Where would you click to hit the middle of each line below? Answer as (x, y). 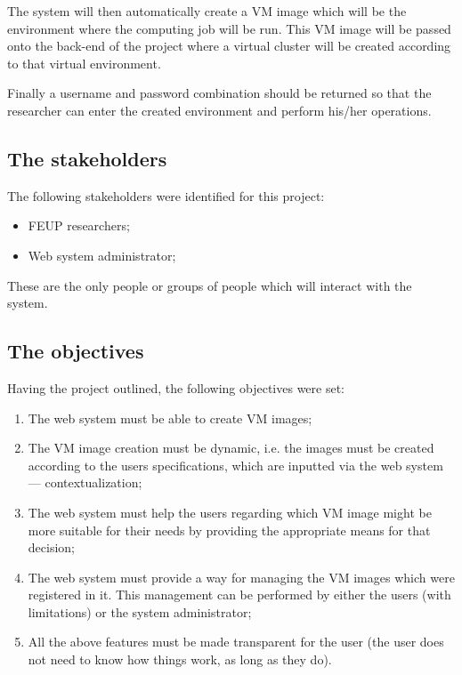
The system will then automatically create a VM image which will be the (207, 11)
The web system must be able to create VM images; (170, 418)
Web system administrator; (102, 255)
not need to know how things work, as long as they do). (180, 659)
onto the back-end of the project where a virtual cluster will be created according (229, 46)
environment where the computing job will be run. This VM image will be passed (229, 28)
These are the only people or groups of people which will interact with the (210, 285)
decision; (51, 547)
